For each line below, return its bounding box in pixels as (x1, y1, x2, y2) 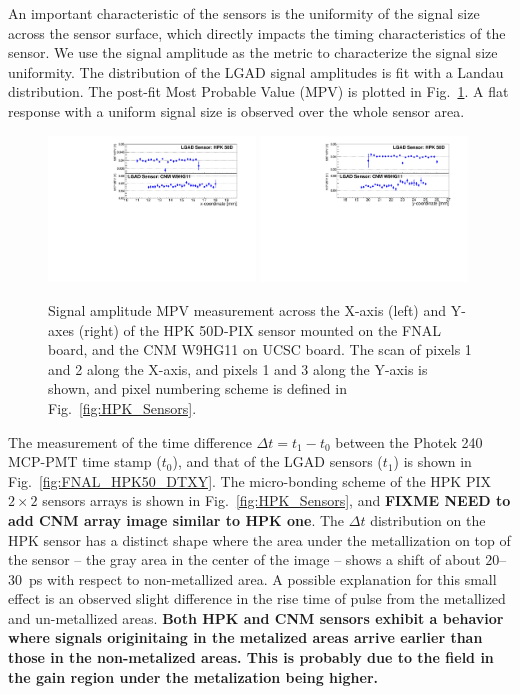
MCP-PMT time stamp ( (8, 451, 162, 472)
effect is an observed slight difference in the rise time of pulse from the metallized (8, 588, 506, 609)
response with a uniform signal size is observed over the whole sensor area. (8, 100, 465, 121)
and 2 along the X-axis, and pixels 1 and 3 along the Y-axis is (48, 358, 428, 379)
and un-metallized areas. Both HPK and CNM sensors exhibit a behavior (8, 607, 504, 628)
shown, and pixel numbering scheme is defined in (48, 378, 347, 399)
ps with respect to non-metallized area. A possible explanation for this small (28, 568, 497, 589)
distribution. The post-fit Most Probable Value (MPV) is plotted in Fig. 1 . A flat (8, 81, 509, 102)
